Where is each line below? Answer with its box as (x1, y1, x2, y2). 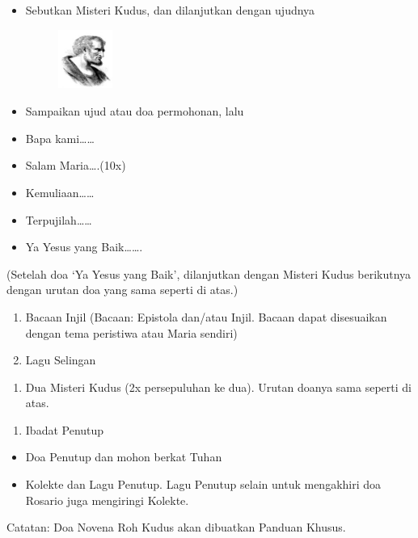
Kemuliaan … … (25, 183, 95, 200)
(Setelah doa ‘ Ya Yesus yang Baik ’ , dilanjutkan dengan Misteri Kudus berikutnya (6, 265, 412, 282)
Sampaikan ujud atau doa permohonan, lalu (25, 103, 244, 120)
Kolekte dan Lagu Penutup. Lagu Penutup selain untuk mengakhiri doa (25, 476, 382, 493)
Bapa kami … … (25, 129, 95, 146)
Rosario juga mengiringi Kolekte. (25, 491, 189, 508)
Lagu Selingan (25, 351, 96, 368)
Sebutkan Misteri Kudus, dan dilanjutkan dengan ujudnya (25, 2, 315, 18)
